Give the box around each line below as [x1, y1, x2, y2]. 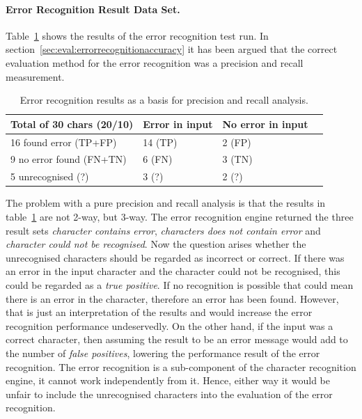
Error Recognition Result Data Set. [6, 1, 180, 16]
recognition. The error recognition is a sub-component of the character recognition [6, 359, 356, 374]
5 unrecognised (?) [10, 169, 89, 184]
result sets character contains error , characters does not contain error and [6, 223, 321, 237]
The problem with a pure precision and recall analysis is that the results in [6, 196, 326, 210]
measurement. [6, 69, 65, 84]
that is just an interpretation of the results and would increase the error [6, 305, 313, 319]
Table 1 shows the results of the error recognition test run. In [6, 28, 269, 42]
